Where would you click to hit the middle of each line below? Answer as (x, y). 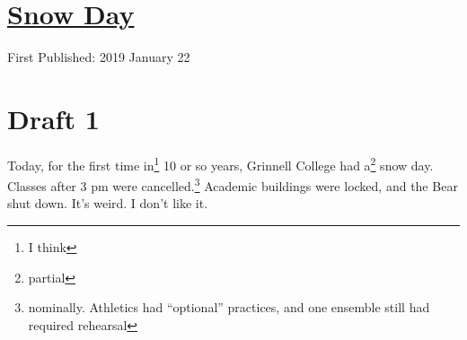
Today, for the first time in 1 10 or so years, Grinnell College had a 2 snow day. (220, 163)
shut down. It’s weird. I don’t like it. (108, 203)
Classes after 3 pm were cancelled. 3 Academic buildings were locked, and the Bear (233, 184)
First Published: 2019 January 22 (99, 57)
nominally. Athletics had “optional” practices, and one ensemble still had (229, 307)
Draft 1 (53, 118)
